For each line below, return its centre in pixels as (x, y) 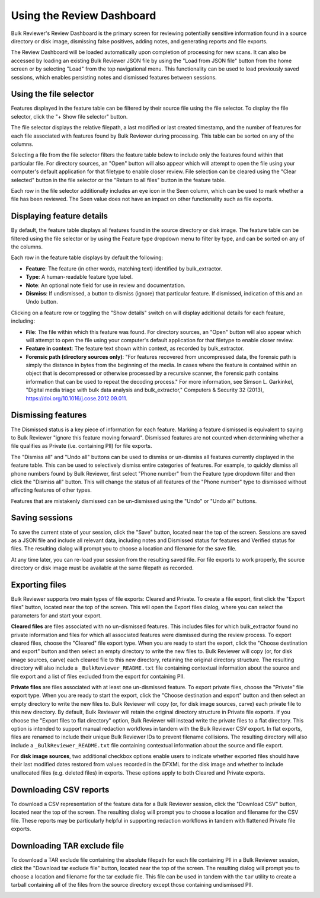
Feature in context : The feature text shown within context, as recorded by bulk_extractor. (135, 348)
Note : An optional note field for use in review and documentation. (106, 285)
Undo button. (42, 302)
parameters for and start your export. (56, 615)
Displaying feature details (60, 216)
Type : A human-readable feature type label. (79, 277)
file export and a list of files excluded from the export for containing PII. (98, 676)
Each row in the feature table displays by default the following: (87, 257)
